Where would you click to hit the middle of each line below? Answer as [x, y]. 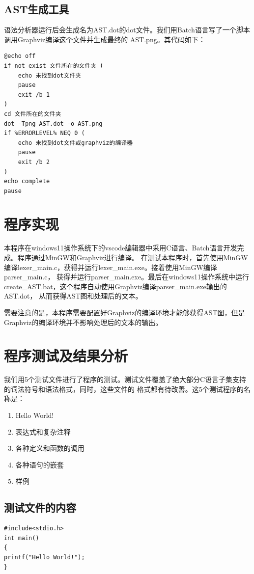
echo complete [27, 181]
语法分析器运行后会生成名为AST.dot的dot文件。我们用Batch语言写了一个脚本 [127, 30]
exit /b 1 [34, 95]
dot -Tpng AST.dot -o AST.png [53, 123]
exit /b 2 [34, 162]
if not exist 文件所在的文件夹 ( [54, 66]
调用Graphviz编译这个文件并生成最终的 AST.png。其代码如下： [105, 39]
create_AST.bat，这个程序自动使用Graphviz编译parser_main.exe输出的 [115, 286]
